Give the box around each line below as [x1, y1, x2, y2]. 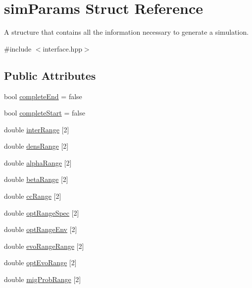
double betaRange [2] [4, 174, 68, 184]
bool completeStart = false [4, 108, 85, 118]
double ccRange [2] [4, 191, 61, 201]
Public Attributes [4, 67, 96, 83]
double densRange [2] [4, 141, 69, 151]
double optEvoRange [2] [4, 257, 77, 268]
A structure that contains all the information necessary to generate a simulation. [4, 27, 249, 37]
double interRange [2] [4, 124, 69, 134]
